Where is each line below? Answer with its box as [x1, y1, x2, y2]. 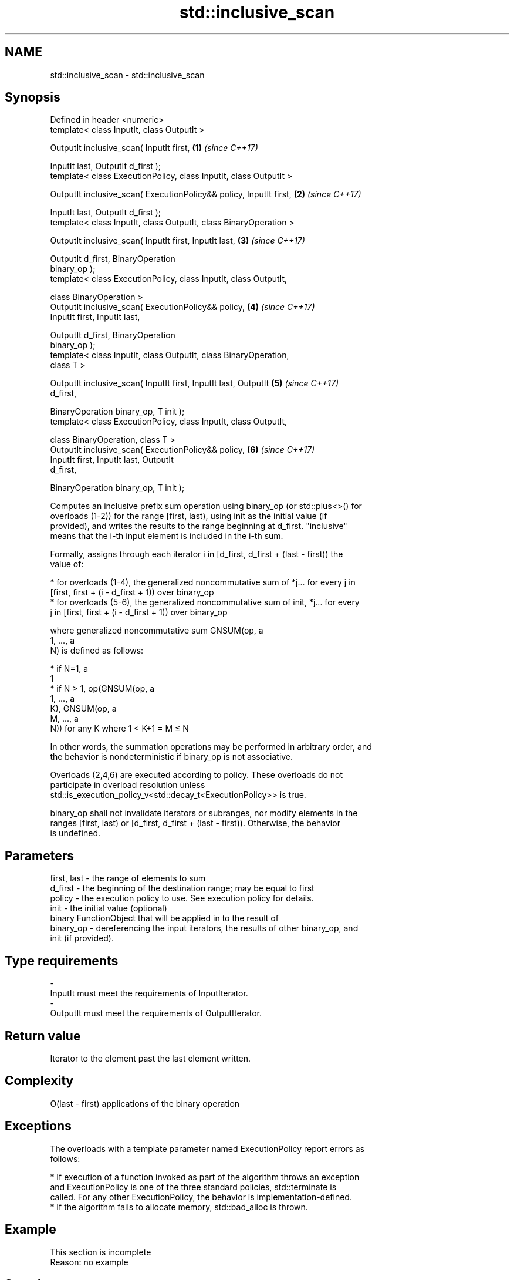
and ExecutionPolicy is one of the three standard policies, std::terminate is [50, 1181, 337, 1192]
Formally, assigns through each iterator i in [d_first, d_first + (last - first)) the [50, 549, 343, 560]
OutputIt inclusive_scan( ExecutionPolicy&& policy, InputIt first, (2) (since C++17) [50, 189, 361, 200]
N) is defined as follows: [50, 645, 144, 656]
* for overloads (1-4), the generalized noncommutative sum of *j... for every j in [50, 577, 356, 588]
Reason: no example [50, 1257, 128, 1267]
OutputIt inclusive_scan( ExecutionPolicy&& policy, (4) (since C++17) [50, 302, 315, 312]
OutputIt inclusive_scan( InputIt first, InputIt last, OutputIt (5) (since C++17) [50, 378, 339, 389]
